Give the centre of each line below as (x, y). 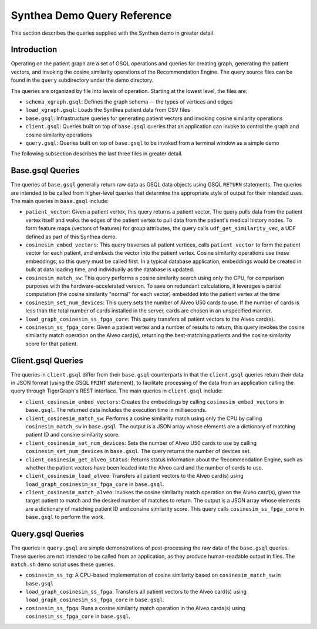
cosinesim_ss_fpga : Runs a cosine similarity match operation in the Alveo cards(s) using (136, 608)
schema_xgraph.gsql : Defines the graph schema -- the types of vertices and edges (129, 102)
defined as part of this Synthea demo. (71, 237)
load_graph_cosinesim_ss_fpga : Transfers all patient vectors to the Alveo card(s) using (136, 592)
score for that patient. (52, 344)
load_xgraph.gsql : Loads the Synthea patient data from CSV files (108, 110)
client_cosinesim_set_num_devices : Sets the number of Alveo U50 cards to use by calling (141, 443)
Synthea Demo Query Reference (91, 15)
